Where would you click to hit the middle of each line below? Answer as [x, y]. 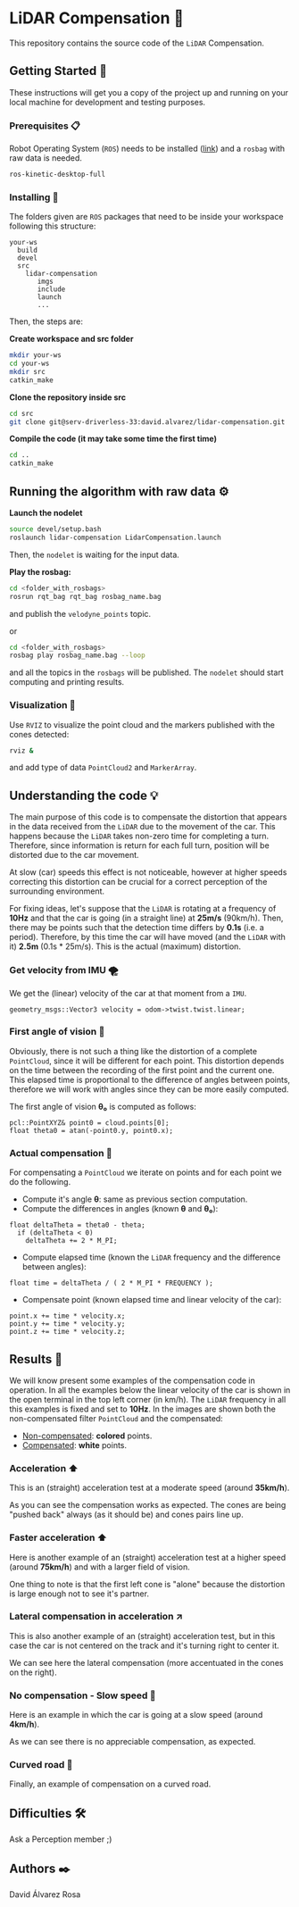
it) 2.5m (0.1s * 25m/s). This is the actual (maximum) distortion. [125, 946]
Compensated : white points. [75, 1445]
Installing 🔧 [34, 197]
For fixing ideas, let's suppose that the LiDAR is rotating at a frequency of [143, 909]
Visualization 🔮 [42, 705]
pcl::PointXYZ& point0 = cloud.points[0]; [89, 1123]
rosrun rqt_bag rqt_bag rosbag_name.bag [86, 596]
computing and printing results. [67, 682]
